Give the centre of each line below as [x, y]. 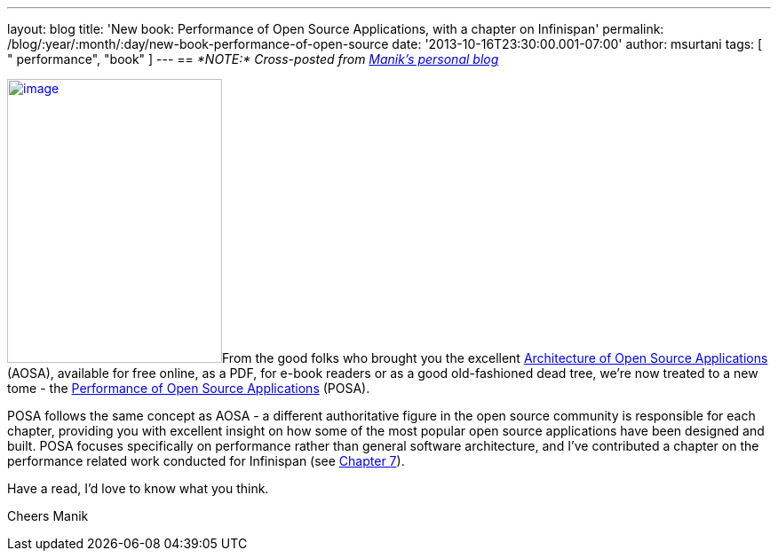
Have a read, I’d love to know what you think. [138, 488]
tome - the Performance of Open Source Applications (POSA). [189, 388]
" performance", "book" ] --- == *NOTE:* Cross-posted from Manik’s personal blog [253, 59]
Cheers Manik [48, 516]
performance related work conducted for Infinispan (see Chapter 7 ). [206, 461]
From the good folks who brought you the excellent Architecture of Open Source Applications [495, 358]
